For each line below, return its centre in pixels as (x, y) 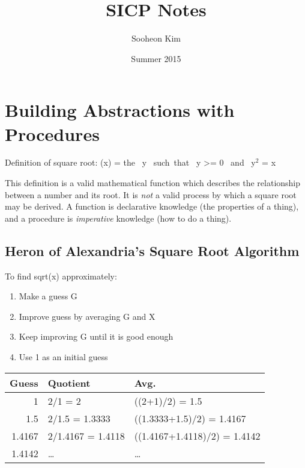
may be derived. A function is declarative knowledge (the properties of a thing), (152, 206)
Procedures (52, 133)
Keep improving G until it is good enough (96, 336)
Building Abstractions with (120, 110)
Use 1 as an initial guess (63, 356)
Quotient (69, 382)
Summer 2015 (156, 58)
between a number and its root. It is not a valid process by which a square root (151, 194)
